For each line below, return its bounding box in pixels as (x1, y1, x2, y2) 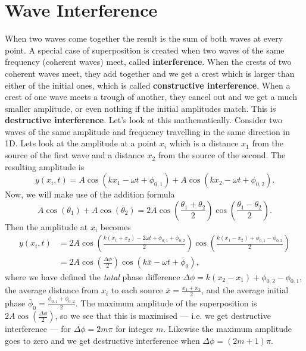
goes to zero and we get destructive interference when (5, 334, 200, 346)
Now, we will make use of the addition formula (5, 188, 175, 200)
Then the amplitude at (5, 220, 88, 233)
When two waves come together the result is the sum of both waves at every (5, 32, 283, 45)
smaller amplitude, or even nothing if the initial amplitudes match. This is (5, 102, 276, 114)
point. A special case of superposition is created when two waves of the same (5, 43, 285, 56)
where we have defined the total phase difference (5, 270, 180, 283)
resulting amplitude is (5, 160, 85, 173)
